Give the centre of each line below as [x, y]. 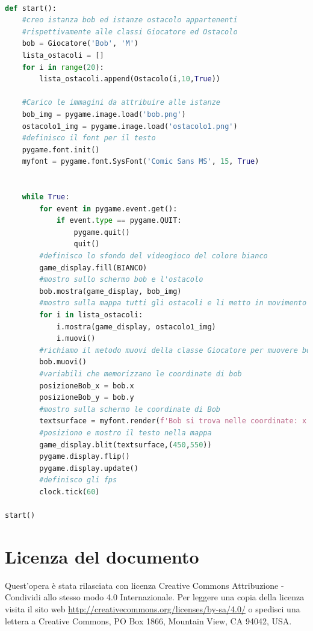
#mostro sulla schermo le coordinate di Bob [130, 409]
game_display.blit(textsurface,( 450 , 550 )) [126, 445]
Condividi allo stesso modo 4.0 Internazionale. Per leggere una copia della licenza [155, 597]
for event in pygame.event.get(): [108, 209]
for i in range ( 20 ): [63, 67]
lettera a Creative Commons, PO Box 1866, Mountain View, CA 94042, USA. [148, 620]
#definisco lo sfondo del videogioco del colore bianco [153, 256]
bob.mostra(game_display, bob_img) [110, 291]
